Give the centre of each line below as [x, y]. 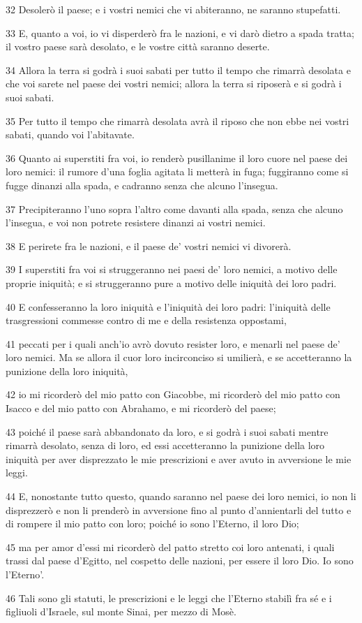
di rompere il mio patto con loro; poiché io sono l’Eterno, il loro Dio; [152, 523]
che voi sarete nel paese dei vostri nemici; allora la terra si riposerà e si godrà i [174, 83]
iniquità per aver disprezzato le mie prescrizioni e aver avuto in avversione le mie [179, 459]
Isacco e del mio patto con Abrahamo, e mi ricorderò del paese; [141, 408]
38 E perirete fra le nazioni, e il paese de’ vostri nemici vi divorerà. [149, 245]
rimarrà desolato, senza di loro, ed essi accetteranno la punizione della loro [165, 445]
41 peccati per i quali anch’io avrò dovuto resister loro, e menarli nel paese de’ [173, 343]
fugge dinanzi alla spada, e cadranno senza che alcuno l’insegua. [142, 185]
